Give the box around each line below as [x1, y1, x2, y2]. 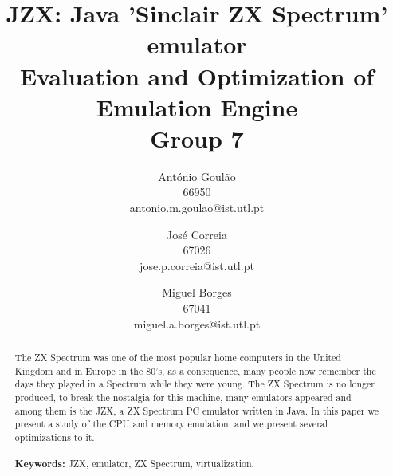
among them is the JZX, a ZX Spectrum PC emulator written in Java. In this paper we [14, 403, 379, 417]
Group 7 [150, 121, 244, 154]
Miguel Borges [162, 284, 232, 301]
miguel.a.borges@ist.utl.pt [133, 315, 261, 332]
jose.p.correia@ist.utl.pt [140, 257, 254, 273]
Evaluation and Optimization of [19, 59, 375, 92]
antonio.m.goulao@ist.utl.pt [129, 199, 265, 216]
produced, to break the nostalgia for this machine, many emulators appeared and [14, 390, 352, 403]
